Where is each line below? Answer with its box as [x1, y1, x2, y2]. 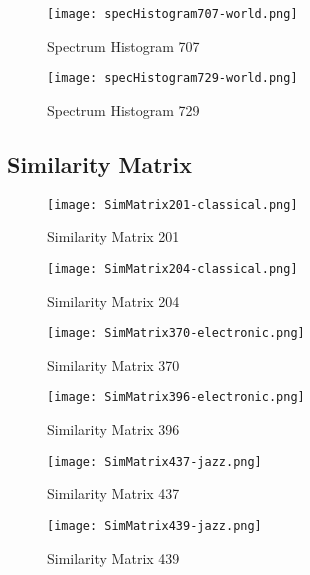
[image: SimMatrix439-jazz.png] [47, 518, 262, 533]
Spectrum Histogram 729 [47, 99, 200, 120]
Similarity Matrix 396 [47, 419, 180, 440]
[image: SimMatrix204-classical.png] [47, 261, 298, 276]
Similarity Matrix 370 [47, 354, 180, 375]
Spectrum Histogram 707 [47, 35, 200, 56]
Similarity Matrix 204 [47, 290, 180, 311]
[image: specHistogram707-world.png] [47, 7, 298, 21]
